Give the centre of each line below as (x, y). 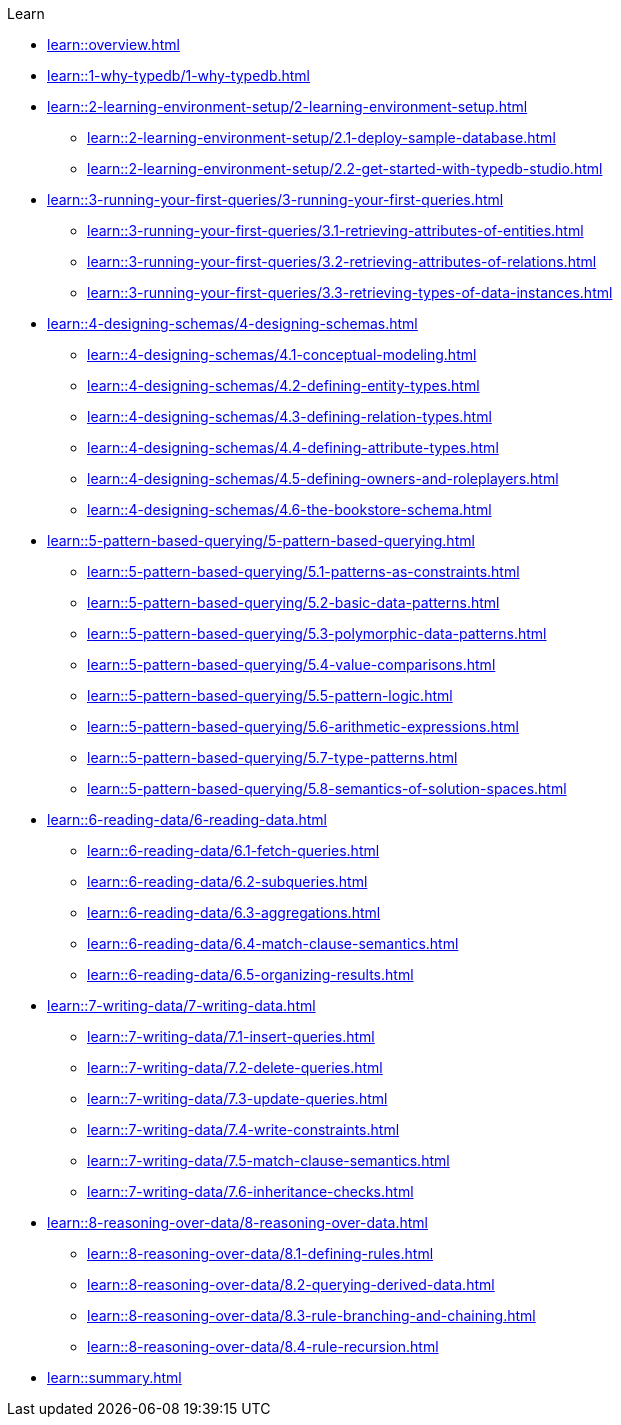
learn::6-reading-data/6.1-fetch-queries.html (233, 850)
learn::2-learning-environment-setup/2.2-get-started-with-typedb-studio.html (345, 168)
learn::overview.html (113, 44)
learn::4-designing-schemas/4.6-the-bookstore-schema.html (289, 509)
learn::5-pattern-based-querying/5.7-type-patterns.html (272, 757)
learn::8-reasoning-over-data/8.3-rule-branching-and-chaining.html (311, 1315)
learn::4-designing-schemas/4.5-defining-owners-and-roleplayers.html (323, 478)
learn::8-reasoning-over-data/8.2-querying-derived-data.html (291, 1284)
